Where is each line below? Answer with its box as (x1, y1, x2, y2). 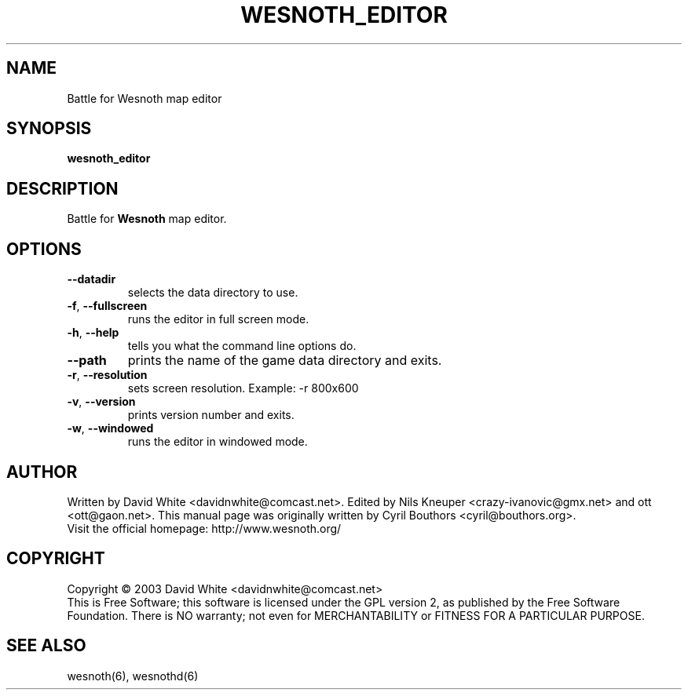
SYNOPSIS (6, 118, 92, 139)
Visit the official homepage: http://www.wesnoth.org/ (67, 521, 342, 535)
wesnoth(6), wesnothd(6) (67, 669, 199, 683)
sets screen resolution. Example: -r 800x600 (127, 381, 359, 395)
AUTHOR (6, 461, 78, 482)
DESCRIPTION (6, 178, 119, 199)
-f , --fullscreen (67, 299, 148, 313)
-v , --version (67, 395, 136, 409)
